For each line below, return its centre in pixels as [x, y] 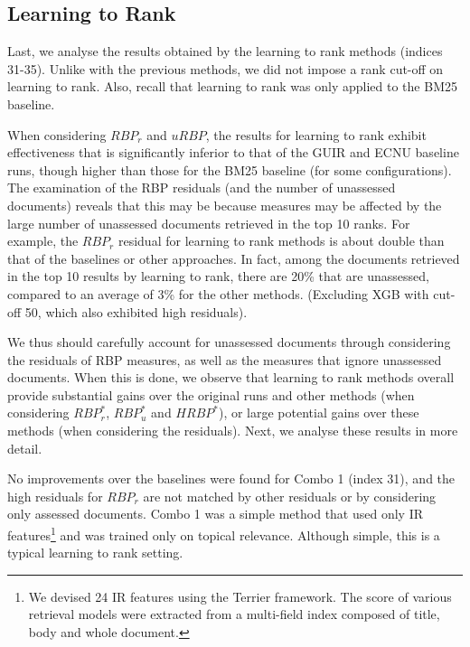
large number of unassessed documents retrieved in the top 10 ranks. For [209, 223]
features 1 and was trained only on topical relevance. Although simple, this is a [224, 534]
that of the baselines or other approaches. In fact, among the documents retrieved [234, 258]
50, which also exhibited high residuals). [136, 311]
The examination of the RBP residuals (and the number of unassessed [202, 188]
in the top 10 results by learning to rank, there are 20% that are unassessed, [218, 276]
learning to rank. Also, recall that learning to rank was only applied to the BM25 [232, 86]
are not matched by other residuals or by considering [290, 496]
